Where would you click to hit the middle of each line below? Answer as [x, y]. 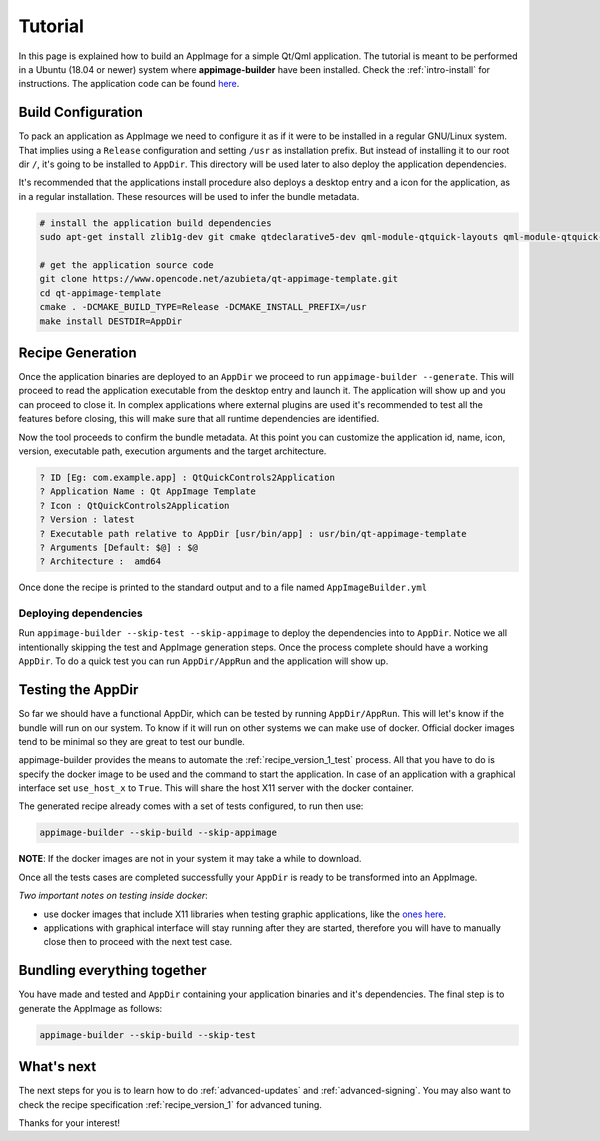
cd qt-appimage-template [100, 293]
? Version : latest [87, 519]
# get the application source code [126, 264]
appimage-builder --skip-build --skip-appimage [158, 833]
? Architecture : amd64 [100, 561]
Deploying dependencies [81, 613]
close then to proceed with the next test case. [138, 942]
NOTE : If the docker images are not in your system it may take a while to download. [190, 859]
